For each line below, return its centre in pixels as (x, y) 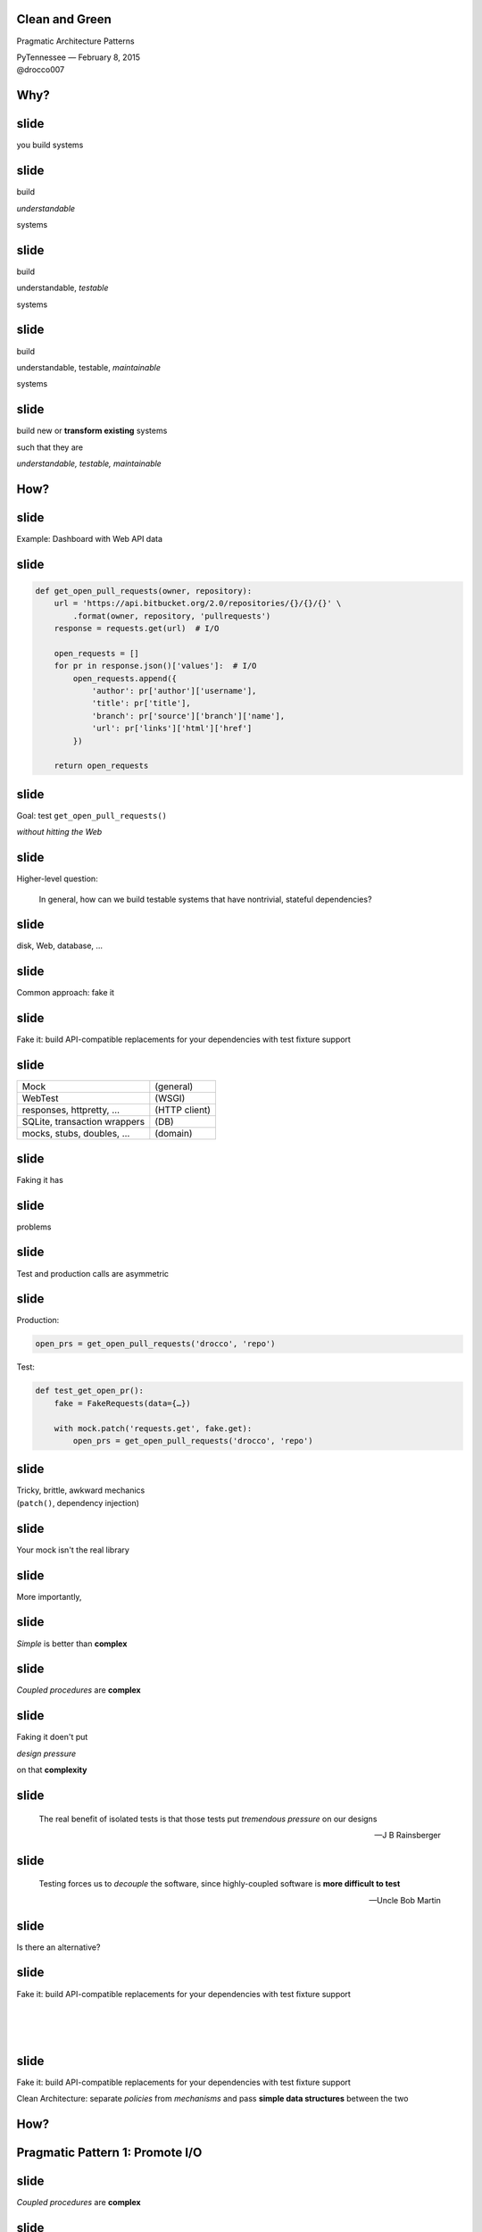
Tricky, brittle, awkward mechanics (81, 1490)
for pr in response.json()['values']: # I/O (155, 666)
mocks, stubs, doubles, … (76, 1134)
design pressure (46, 1753)
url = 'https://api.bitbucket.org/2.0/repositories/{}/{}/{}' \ (198, 604)
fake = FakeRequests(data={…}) (122, 1403)
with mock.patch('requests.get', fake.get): (153, 1428)
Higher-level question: (57, 879)
